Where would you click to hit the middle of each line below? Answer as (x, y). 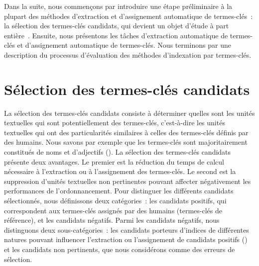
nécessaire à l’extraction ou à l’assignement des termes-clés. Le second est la (120, 171)
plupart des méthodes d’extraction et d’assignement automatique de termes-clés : (129, 16)
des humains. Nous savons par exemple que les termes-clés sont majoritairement (126, 142)
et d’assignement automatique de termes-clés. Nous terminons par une (124, 45)
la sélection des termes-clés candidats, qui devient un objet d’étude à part (117, 26)
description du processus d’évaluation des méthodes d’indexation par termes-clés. (128, 54)
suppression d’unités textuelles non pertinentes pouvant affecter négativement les (128, 181)
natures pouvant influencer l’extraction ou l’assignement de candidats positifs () (126, 239)
